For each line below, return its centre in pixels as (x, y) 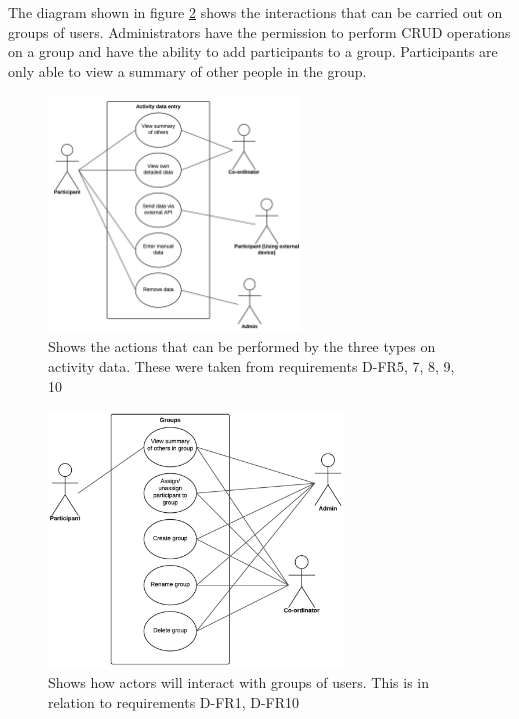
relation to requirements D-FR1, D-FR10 (174, 701)
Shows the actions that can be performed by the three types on (242, 346)
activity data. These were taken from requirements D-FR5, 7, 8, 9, (251, 366)
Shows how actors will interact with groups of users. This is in (239, 682)
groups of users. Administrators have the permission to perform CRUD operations (259, 31)
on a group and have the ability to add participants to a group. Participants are (253, 51)
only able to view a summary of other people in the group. (187, 70)
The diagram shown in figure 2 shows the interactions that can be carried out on (255, 12)
